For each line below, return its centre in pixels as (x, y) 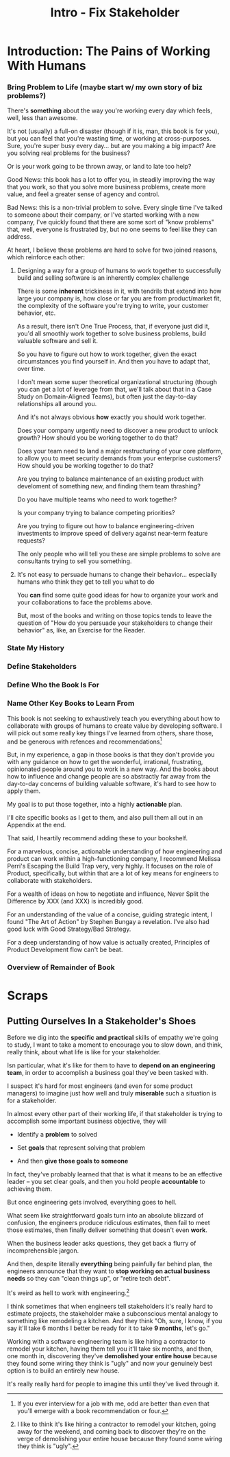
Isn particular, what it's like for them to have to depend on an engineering (111, 1065)
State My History (36, 648)
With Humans (47, 66)
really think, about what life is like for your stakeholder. (84, 1052)
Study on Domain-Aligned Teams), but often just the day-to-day (107, 396)
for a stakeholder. (32, 1101)
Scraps (28, 996)
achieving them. (30, 1189)
